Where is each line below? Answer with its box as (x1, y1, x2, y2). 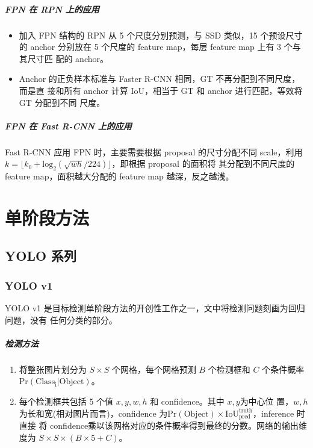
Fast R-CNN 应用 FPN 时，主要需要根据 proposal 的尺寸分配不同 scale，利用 (5, 145, 303, 158)
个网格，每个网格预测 (111, 362, 196, 375)
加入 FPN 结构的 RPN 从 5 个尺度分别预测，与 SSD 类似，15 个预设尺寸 (19, 28, 303, 41)
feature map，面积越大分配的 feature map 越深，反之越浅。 (5, 170, 234, 182)
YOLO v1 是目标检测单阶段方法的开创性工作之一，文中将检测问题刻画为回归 (5, 302, 305, 314)
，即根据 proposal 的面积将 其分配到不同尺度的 (111, 157, 295, 170)
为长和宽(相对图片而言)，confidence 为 (19, 406, 168, 419)
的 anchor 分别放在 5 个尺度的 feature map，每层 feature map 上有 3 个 (19, 40, 293, 53)
